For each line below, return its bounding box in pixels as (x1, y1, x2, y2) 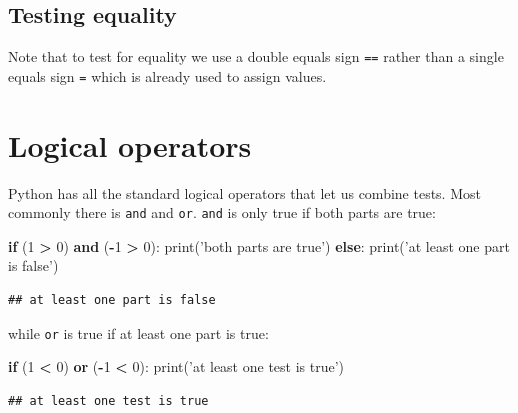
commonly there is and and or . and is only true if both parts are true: (8, 202, 436, 223)
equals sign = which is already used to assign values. (8, 65, 327, 86)
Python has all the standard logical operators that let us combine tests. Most (8, 182, 481, 203)
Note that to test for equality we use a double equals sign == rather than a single (8, 46, 504, 67)
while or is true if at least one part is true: (8, 322, 269, 343)
